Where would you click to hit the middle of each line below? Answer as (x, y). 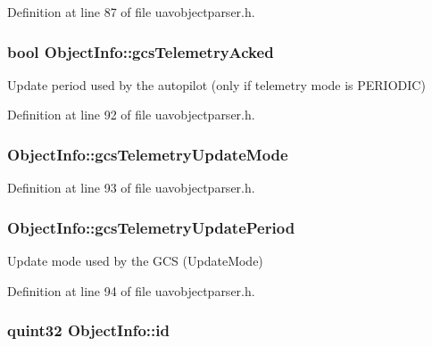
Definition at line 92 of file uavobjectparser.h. (131, 115)
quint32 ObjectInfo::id (88, 330)
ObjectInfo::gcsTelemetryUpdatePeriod (151, 227)
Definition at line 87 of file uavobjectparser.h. (131, 12)
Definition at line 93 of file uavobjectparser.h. (131, 188)
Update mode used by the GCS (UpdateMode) (135, 261)
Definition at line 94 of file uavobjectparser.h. (131, 290)
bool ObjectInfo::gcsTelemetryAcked (141, 51)
